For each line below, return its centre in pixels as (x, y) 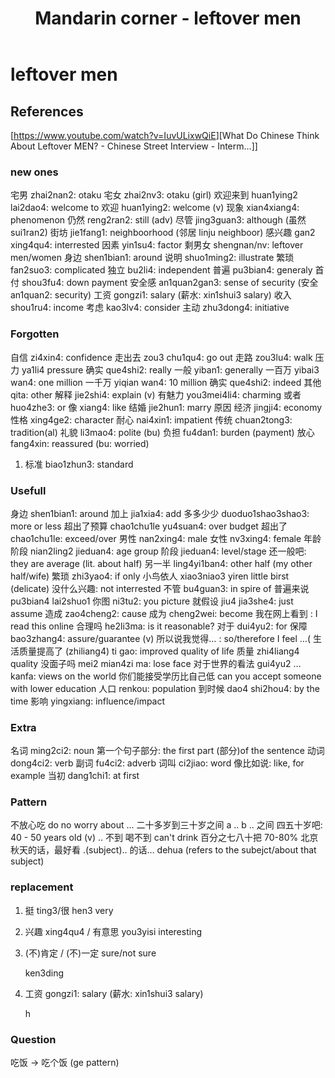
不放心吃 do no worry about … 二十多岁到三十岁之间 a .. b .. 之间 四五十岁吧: (166, 825)
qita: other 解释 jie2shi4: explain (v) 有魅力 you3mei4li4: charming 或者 (156, 394)
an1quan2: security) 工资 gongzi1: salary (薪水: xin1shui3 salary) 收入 (151, 295)
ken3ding (44, 973)
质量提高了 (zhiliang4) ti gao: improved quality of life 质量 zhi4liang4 (159, 651)
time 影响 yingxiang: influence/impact (88, 701)
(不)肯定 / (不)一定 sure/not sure (90, 953)
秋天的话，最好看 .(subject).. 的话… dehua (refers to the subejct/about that (163, 850)
